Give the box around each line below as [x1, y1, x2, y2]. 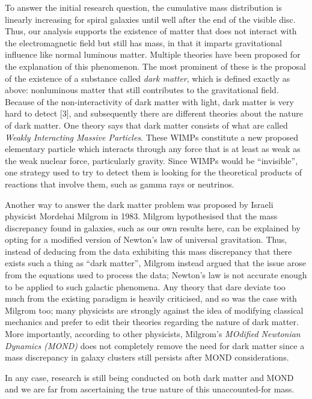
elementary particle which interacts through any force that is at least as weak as [5, 142, 301, 155]
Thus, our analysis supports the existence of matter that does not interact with [5, 25, 297, 37]
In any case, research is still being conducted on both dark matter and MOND [5, 371, 294, 383]
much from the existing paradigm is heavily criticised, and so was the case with [5, 292, 297, 305]
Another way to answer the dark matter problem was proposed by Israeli [5, 198, 274, 210]
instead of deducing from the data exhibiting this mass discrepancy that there [5, 245, 292, 257]
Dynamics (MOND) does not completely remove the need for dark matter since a [5, 339, 305, 352]
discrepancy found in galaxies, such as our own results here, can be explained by [5, 221, 301, 234]
